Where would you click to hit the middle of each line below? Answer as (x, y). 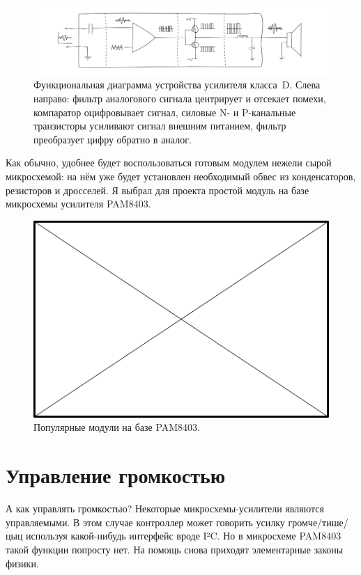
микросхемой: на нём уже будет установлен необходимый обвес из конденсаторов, (181, 176)
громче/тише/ (318, 522)
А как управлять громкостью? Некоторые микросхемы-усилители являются (165, 509)
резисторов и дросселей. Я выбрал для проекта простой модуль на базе (158, 190)
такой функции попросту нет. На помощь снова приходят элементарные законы (175, 549)
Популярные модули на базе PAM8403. (117, 427)
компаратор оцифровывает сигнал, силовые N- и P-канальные (165, 112)
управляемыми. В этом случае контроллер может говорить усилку (145, 522)
